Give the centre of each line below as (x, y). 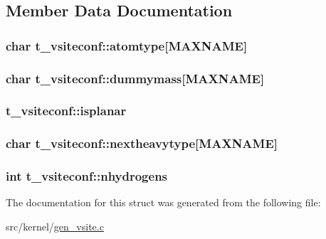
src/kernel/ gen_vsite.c (55, 226)
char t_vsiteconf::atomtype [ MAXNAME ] (127, 45)
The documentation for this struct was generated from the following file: (163, 202)
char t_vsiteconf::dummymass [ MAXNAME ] (135, 78)
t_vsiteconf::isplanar (66, 111)
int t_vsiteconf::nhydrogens (87, 176)
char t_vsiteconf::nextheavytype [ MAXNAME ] (142, 143)
